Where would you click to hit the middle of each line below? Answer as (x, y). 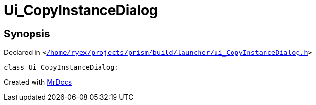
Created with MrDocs (38, 82)
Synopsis (27, 34)
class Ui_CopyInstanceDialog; (61, 67)
